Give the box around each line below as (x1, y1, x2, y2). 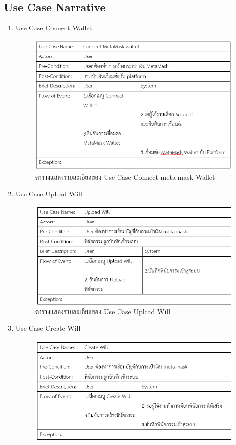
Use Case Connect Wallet (15, 23, 92, 33)
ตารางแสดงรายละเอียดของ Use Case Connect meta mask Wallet (35, 172, 215, 182)
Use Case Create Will (15, 323, 81, 333)
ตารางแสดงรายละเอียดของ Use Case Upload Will (35, 306, 171, 316)
